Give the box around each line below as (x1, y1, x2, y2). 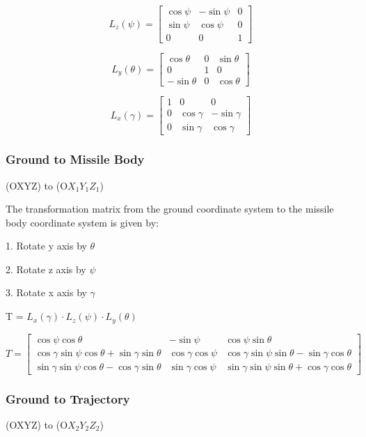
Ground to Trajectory (6, 390, 130, 407)
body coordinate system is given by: (6, 215, 159, 229)
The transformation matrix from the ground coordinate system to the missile (6, 201, 334, 216)
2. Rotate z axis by (6, 261, 86, 276)
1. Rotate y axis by (6, 238, 87, 253)
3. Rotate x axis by (6, 285, 87, 300)
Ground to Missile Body (6, 151, 145, 168)
